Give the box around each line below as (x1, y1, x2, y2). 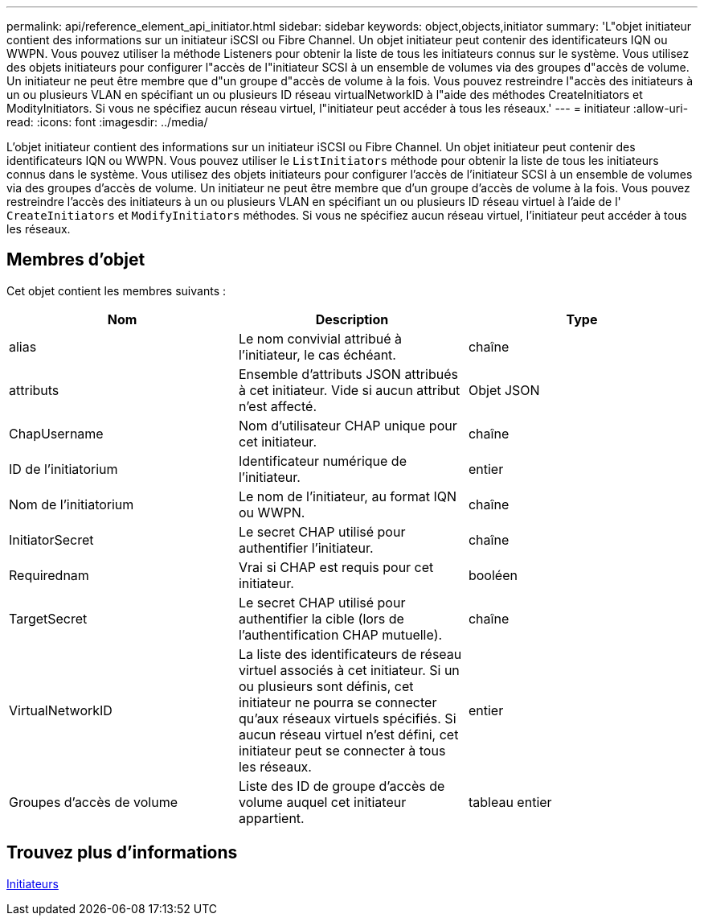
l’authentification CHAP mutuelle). (238, 626, 443, 643)
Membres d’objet (6, 249, 145, 270)
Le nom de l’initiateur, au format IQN (238, 488, 456, 504)
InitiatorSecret (9, 531, 94, 548)
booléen (468, 566, 518, 583)
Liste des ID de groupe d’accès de (238, 777, 445, 794)
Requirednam (9, 566, 89, 583)
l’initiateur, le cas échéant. (238, 346, 396, 363)
